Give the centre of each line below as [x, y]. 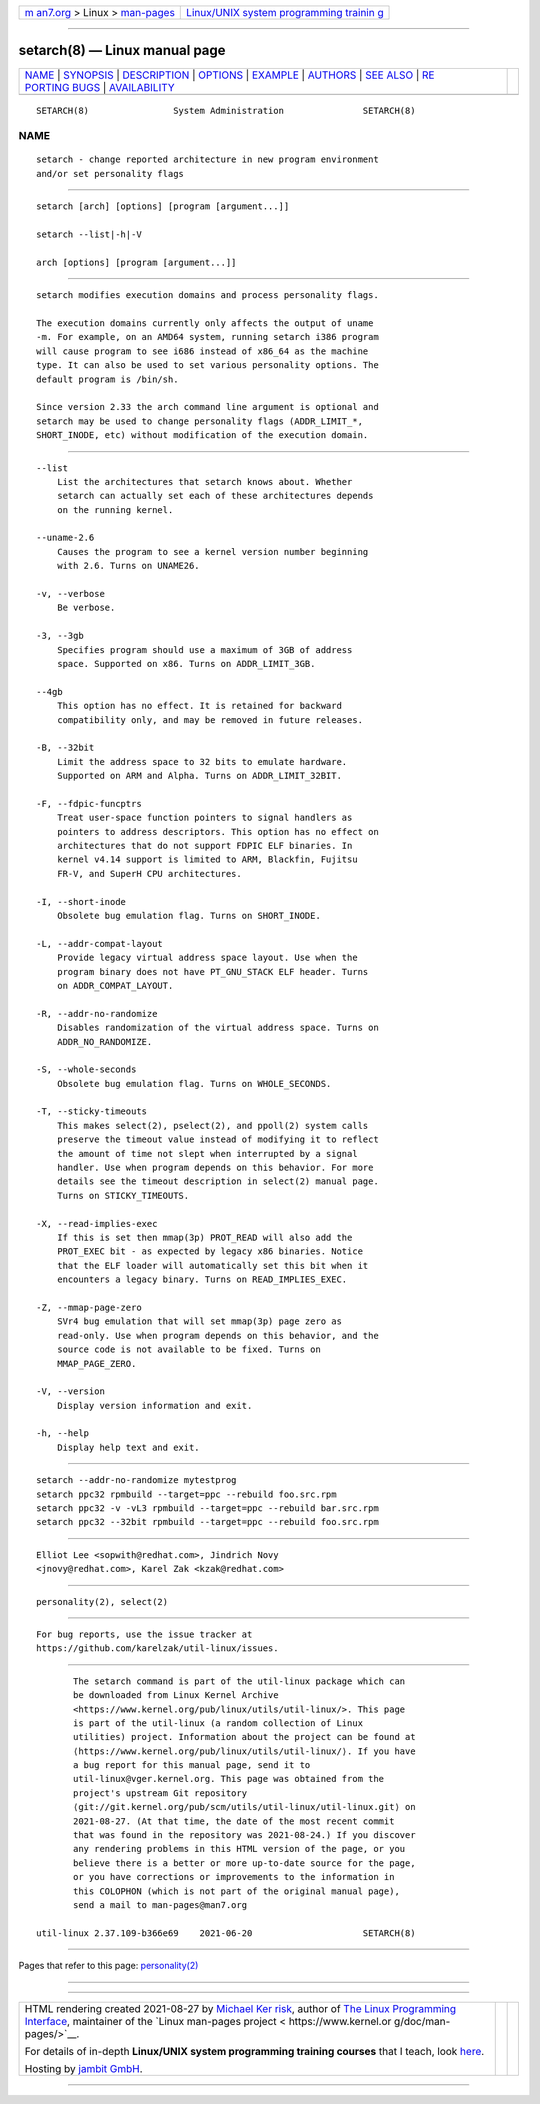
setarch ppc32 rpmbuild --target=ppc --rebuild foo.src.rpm [186, 1494]
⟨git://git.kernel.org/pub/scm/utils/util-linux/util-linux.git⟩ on [244, 1807]
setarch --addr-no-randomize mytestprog [136, 1480]
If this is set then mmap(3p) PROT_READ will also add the [204, 1237]
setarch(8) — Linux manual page [122, 50]
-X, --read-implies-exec [97, 1223]
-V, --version [70, 1391]
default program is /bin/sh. [107, 379]
